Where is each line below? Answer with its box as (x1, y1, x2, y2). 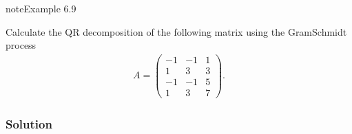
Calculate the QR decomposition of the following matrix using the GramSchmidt (6, 24, 347, 38)
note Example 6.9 (6, 1, 76, 15)
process (6, 38, 37, 52)
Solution (6, 115, 52, 132)
